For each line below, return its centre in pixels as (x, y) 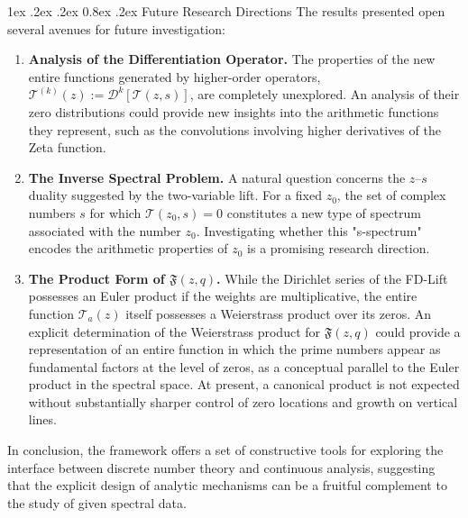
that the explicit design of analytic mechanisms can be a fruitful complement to (227, 485)
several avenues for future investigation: (116, 28)
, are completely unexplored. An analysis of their (325, 94)
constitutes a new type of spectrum (324, 212)
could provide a (418, 331)
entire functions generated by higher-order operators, (174, 76)
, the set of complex (391, 195)
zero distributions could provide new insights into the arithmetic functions (234, 111)
